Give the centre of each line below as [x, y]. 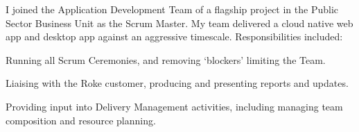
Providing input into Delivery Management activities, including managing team [174, 106]
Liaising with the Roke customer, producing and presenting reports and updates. [177, 83]
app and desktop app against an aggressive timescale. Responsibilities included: [174, 36]
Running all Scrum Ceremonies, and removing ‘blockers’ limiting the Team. [166, 59]
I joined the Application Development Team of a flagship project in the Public [172, 9]
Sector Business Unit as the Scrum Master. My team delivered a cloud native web [179, 23]
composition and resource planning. [81, 120]
